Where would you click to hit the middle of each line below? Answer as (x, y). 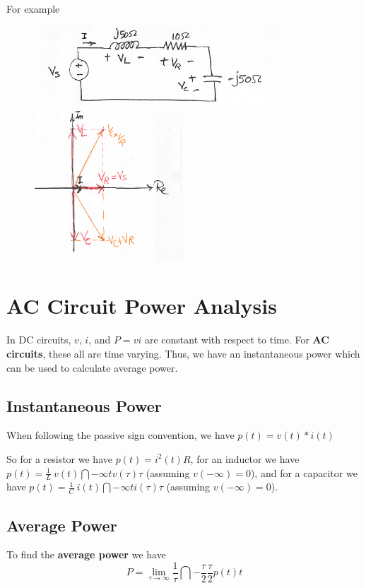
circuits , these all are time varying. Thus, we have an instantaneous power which (183, 353)
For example (33, 8)
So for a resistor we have (59, 458)
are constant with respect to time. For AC (237, 340)
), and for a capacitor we (304, 472)
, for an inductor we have (245, 458)
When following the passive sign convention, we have (120, 435)
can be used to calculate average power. (92, 367)
